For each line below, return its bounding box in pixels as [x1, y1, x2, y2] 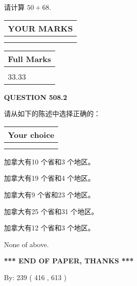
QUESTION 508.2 [4, 92, 68, 102]
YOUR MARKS [8, 22, 73, 34]
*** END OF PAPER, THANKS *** [4, 255, 134, 266]
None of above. [4, 239, 49, 249]
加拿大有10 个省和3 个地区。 [4, 156, 95, 166]
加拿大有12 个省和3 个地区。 [4, 222, 95, 233]
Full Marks [8, 53, 51, 64]
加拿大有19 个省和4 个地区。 [4, 173, 95, 183]
